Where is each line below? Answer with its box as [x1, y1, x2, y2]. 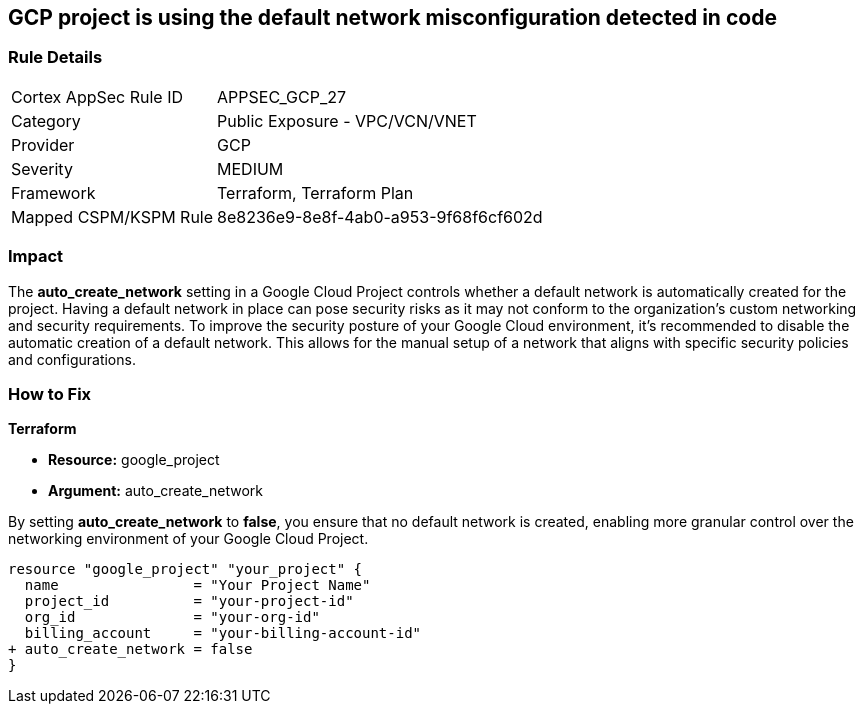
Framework [11, 182, 96, 203]
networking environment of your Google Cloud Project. [8, 530, 369, 548]
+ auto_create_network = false [8, 641, 253, 658]
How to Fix [8, 383, 92, 404]
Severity [11, 158, 73, 179]
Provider [11, 134, 75, 155]
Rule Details [8, 47, 103, 68]
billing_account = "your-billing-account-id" [24, 625, 422, 642]
